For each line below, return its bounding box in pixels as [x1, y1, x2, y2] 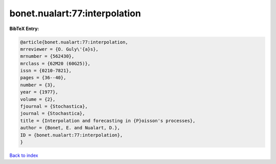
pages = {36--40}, [20, 75, 66, 81]
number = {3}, [20, 82, 56, 88]
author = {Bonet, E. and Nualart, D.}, [20, 125, 120, 131]
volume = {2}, [20, 96, 56, 102]
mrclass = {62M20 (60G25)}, [20, 60, 90, 66]
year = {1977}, [20, 89, 58, 95]
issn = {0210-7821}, [20, 68, 72, 74]
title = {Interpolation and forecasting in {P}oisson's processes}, [20, 118, 196, 124]
